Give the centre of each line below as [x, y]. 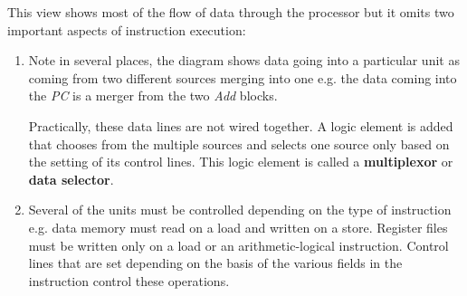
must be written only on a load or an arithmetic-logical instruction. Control [238, 245]
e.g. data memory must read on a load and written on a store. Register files [238, 227]
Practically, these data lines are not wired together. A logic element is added [241, 125]
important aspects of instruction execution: [127, 29]
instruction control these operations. [129, 280]
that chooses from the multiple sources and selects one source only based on [239, 143]
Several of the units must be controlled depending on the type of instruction [240, 210]
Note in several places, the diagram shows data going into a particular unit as [244, 60]
